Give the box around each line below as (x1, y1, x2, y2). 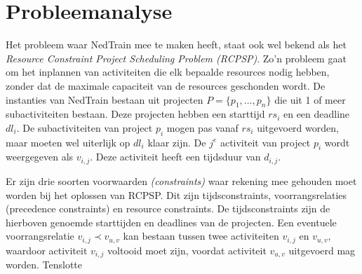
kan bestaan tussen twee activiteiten (123, 228, 279, 243)
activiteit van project (220, 135, 311, 149)
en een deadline (283, 107, 350, 121)
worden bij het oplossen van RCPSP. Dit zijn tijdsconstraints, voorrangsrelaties (6, 187, 347, 202)
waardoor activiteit (6, 242, 88, 257)
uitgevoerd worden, (257, 120, 339, 135)
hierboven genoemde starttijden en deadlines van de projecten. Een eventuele (6, 214, 337, 229)
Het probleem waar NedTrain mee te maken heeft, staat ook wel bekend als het (6, 37, 347, 52)
